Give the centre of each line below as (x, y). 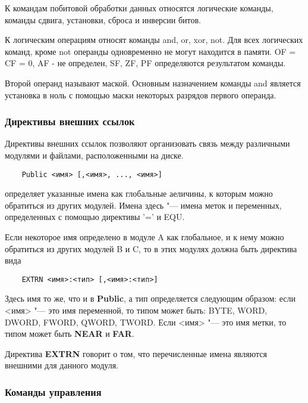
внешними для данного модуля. (62, 365)
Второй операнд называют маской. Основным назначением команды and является (153, 83)
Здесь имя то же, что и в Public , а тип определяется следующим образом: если (150, 298)
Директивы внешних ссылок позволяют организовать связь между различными (147, 143)
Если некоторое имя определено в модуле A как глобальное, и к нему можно (144, 237)
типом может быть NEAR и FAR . (70, 334)
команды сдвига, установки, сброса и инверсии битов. (103, 19)
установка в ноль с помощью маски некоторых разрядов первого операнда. (141, 94)
